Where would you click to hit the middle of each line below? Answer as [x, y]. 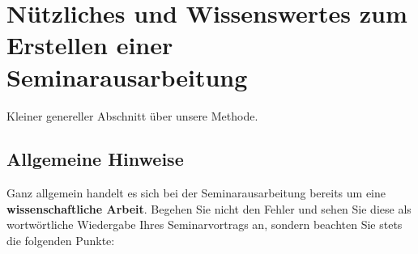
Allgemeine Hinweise [95, 159]
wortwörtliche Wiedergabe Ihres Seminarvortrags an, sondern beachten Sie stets [205, 224]
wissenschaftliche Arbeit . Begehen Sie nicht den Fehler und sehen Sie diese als [209, 208]
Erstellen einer [90, 45]
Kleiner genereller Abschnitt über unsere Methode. [132, 115]
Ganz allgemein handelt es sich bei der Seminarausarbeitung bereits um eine [196, 193]
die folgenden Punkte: [61, 241]
